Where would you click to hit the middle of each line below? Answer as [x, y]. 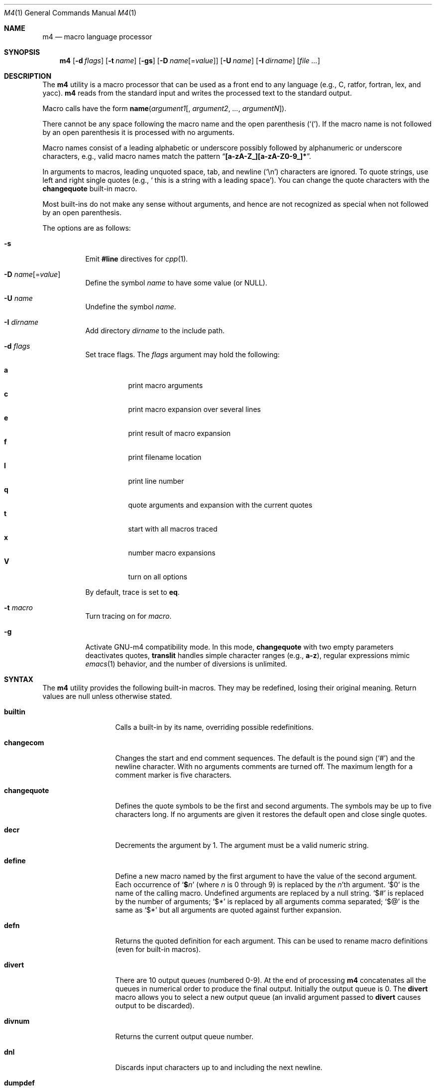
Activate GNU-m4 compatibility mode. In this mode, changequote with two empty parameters [239, 647]
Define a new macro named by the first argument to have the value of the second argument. [266, 876]
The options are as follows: [87, 228]
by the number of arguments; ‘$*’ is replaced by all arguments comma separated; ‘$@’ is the [267, 901]
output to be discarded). [155, 1006]
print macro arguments [165, 385]
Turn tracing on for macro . [128, 616]
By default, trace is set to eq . [132, 592]
